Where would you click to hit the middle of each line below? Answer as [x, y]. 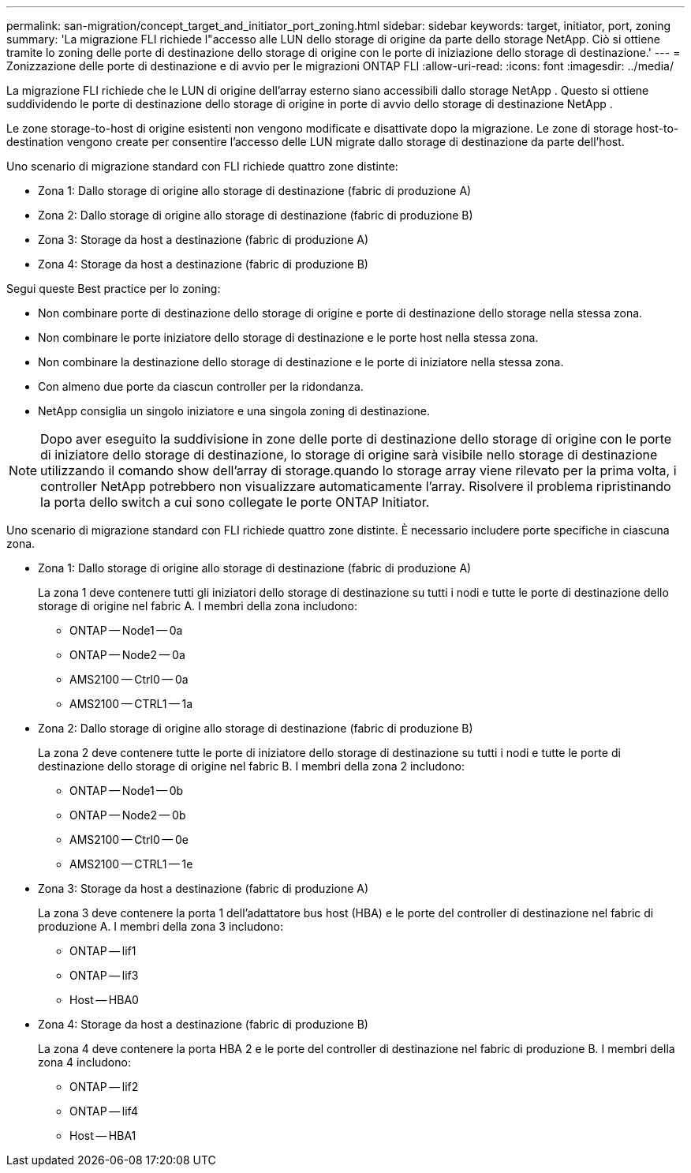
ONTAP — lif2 [104, 1087]
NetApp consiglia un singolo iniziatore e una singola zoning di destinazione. [234, 411]
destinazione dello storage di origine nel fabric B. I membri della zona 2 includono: [251, 766]
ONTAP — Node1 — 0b [127, 791]
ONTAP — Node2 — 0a [127, 655]
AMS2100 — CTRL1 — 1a [131, 704]
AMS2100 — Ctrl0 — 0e [129, 839]
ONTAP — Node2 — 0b [128, 815]
